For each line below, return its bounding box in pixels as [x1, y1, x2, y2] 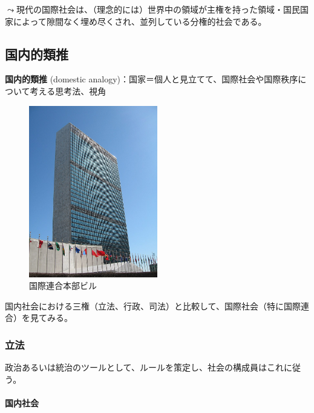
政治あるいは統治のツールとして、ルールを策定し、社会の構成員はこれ [5, 361, 284, 374]
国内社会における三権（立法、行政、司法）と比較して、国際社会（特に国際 [5, 299, 301, 312]
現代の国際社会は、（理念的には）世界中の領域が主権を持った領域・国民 [16, 3, 300, 15]
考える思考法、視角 [30, 84, 106, 97]
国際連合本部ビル [29, 279, 97, 292]
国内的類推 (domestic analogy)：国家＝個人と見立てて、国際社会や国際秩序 [5, 73, 298, 85]
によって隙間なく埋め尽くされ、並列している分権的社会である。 [13, 15, 267, 27]
